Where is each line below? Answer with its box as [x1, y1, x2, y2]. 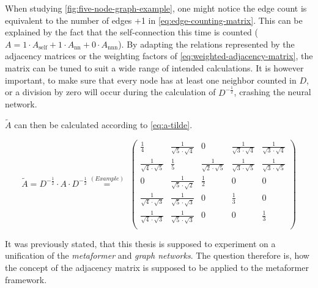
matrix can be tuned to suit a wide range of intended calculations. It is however [5, 61, 304, 74]
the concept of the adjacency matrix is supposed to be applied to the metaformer [5, 261, 309, 274]
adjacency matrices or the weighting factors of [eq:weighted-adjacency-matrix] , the [5, 49, 313, 62]
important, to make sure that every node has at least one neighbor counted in [5, 73, 297, 86]
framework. [5, 273, 47, 286]
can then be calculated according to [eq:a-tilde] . [14, 118, 193, 131]
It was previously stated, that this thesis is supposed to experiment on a [5, 237, 276, 250]
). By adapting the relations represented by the [118, 37, 295, 50]
